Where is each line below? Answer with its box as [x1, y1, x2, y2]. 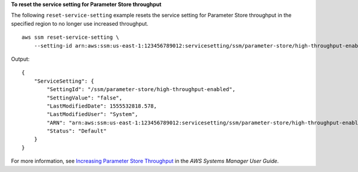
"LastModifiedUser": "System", [47, 111, 138, 118]
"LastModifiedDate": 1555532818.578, [47, 102, 158, 110]
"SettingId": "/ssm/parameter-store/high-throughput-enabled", [47, 86, 236, 93]
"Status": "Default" [47, 128, 107, 135]
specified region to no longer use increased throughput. [11, 20, 149, 27]
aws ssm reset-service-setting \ [21, 34, 119, 41]
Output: [11, 55, 30, 62]
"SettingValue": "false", [47, 94, 122, 101]
